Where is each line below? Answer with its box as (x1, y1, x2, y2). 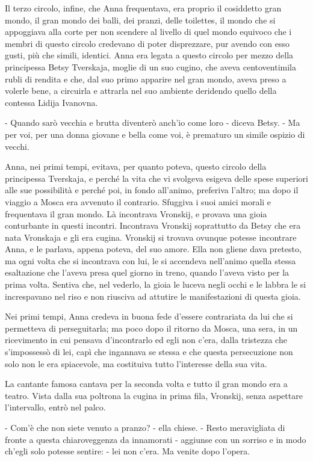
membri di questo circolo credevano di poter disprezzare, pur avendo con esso (5, 37, 290, 49)
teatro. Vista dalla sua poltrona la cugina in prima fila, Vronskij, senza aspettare (5, 389, 303, 401)
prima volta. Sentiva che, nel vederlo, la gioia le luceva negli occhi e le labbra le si (5, 278, 306, 291)
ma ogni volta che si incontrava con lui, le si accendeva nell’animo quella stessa (5, 254, 296, 267)
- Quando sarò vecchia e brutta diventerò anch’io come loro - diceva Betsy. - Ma (5, 116, 300, 129)
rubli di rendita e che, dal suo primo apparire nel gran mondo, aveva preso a (5, 72, 287, 85)
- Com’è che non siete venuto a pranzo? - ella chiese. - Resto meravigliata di (5, 421, 285, 433)
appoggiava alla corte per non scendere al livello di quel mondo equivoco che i (5, 25, 292, 38)
